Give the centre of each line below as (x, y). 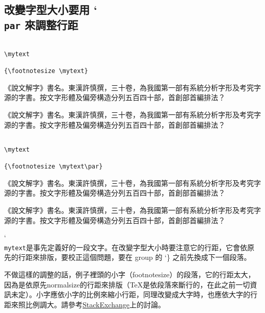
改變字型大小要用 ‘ (51, 9)
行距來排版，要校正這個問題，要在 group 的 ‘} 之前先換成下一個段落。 (135, 257)
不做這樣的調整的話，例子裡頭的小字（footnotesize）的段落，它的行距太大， (130, 274)
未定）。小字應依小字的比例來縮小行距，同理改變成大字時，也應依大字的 (130, 294)
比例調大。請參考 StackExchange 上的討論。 (95, 304)
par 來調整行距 (41, 24)
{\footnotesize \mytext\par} (54, 167)
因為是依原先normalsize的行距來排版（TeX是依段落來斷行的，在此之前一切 (127, 284)
